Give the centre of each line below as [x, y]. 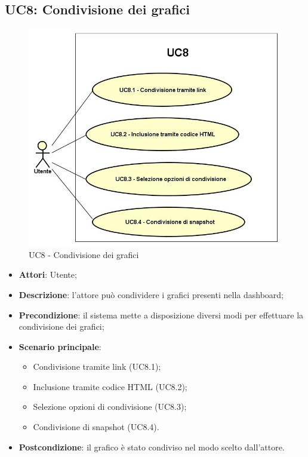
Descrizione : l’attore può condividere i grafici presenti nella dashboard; [151, 294]
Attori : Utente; [48, 274]
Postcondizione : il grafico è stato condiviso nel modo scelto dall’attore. [152, 447]
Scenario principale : [60, 346]
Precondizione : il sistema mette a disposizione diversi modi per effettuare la [161, 315]
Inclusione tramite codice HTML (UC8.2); [110, 386]
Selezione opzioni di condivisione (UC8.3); [110, 407]
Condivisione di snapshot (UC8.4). [96, 427]
